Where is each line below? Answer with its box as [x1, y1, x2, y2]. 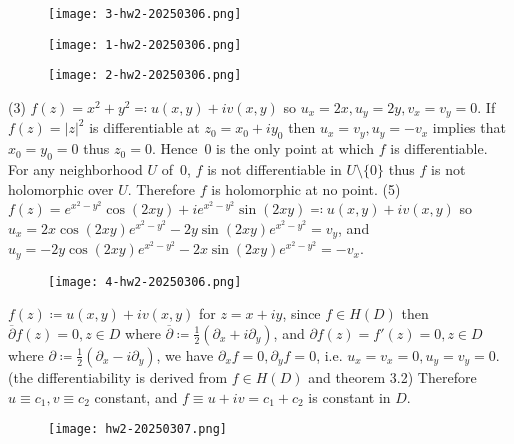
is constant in [308, 386, 391, 407]
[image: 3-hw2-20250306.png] [48, 7, 242, 21]
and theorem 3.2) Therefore [308, 366, 477, 387]
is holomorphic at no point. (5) [211, 178, 401, 199]
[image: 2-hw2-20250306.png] [48, 68, 242, 83]
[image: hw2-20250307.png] [48, 422, 227, 437]
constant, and [94, 386, 178, 407]
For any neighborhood [8, 159, 143, 180]
